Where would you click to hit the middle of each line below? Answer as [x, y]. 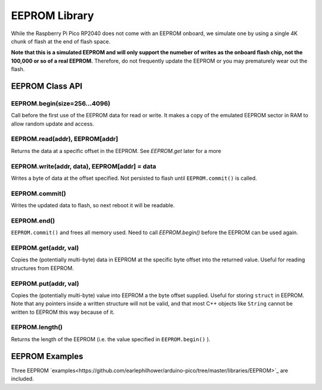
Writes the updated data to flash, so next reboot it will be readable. [93, 205]
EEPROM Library [52, 15]
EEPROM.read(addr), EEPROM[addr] [65, 139]
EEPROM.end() [33, 220]
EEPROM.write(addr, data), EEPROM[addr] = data [83, 166]
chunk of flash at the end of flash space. [61, 41]
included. [22, 379]
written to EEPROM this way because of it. [63, 312]
